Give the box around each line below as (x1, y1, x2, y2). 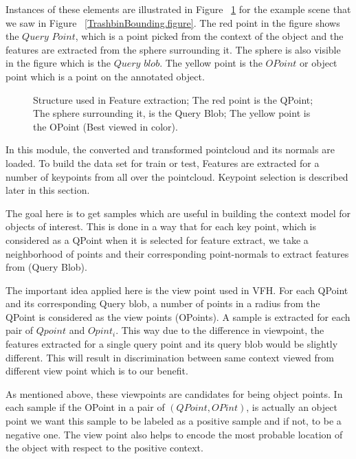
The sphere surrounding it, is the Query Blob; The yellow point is (33, 106, 311, 120)
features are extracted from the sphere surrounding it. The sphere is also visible (5, 42, 341, 56)
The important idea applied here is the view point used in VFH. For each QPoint (5, 282, 348, 297)
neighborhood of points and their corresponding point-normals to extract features (5, 246, 349, 260)
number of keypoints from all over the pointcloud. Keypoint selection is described (5, 169, 348, 183)
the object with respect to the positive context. (5, 440, 203, 455)
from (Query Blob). (5, 260, 87, 274)
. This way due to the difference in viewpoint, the (115, 323, 324, 337)
